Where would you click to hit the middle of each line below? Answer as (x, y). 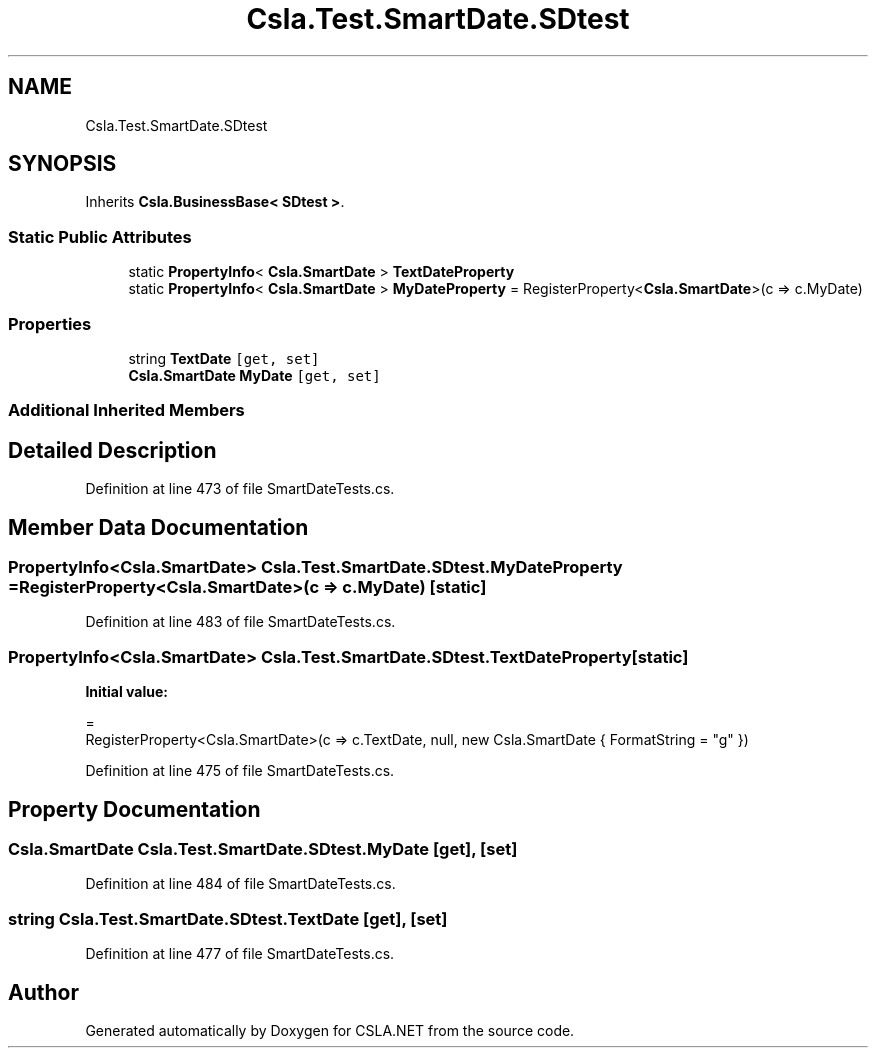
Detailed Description (112, 450)
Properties (50, 323)
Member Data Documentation (158, 527)
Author (43, 992)
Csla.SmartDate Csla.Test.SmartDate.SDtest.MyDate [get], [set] (263, 848)
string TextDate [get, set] (224, 358)
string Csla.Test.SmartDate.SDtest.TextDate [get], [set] (228, 918)
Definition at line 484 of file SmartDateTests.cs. (240, 884)
